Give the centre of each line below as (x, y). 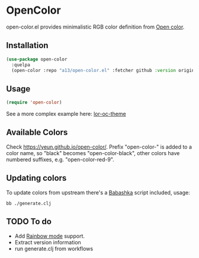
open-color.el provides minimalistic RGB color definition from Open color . (95, 27)
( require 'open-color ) (34, 103)
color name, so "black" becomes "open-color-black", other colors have (93, 153)
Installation (27, 45)
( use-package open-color (37, 59)
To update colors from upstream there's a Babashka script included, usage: (98, 192)
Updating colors (36, 178)
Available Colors (37, 132)
